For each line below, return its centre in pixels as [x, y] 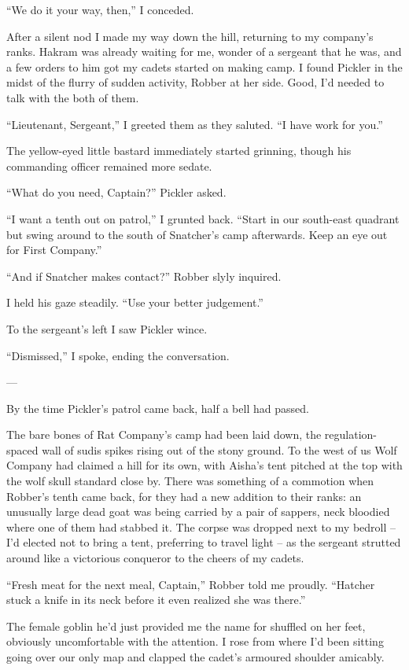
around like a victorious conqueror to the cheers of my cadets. [155, 558]
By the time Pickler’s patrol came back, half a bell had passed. [158, 408]
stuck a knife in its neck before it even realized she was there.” [156, 600]
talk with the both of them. [73, 97]
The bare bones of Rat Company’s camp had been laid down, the [164, 434]
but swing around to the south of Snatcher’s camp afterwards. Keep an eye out [197, 234]
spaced [22, 449]
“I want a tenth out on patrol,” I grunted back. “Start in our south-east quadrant [203, 218]
